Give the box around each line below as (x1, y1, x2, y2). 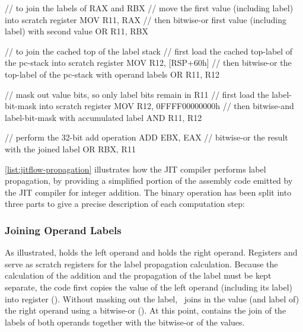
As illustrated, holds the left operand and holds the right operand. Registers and (5, 246, 298, 258)
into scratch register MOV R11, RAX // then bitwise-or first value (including (5, 13, 286, 25)
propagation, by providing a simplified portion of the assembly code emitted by (5, 174, 293, 187)
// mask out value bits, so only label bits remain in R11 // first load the (5, 88, 269, 100)
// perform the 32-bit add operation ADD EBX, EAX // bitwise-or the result (5, 131, 288, 143)
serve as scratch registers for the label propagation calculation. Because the (5, 257, 278, 270)
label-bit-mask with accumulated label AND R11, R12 (5, 111, 202, 123)
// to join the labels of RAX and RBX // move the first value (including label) (5, 2, 294, 14)
